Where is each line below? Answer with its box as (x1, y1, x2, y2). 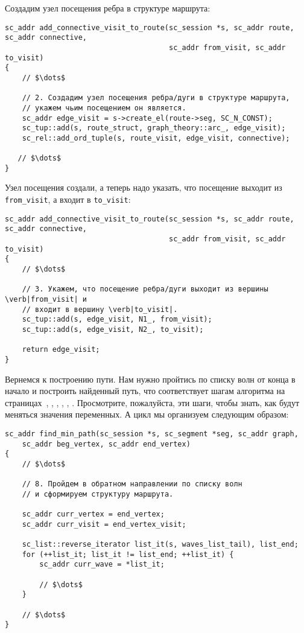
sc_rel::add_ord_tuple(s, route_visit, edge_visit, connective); (22, 133, 290, 142)
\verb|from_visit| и (5, 294, 87, 304)
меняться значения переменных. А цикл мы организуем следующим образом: (5, 408, 289, 421)
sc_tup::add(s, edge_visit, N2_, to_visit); (22, 325, 204, 334)
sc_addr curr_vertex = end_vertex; (22, 510, 165, 519)
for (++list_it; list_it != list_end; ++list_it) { (22, 550, 234, 559)
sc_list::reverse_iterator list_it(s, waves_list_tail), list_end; (22, 540, 299, 549)
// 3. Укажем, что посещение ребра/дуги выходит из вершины (22, 285, 268, 294)
